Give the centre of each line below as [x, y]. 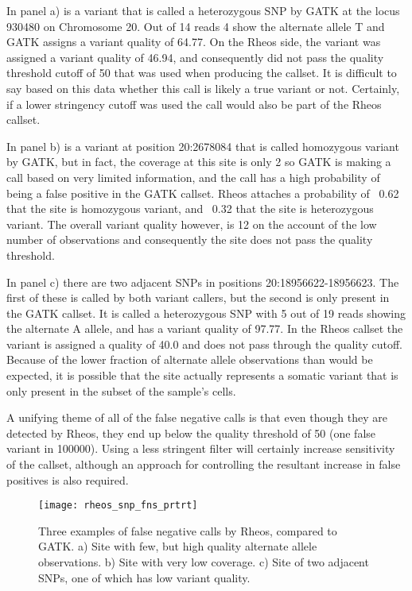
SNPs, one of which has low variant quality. [144, 577]
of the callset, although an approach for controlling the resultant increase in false [204, 464]
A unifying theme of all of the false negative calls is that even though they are [197, 417]
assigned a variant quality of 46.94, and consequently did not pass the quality [195, 57]
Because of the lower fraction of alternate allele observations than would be [190, 359]
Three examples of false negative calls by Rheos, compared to [188, 530]
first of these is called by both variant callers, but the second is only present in [198, 297]
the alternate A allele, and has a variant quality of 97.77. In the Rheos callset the [205, 328]
